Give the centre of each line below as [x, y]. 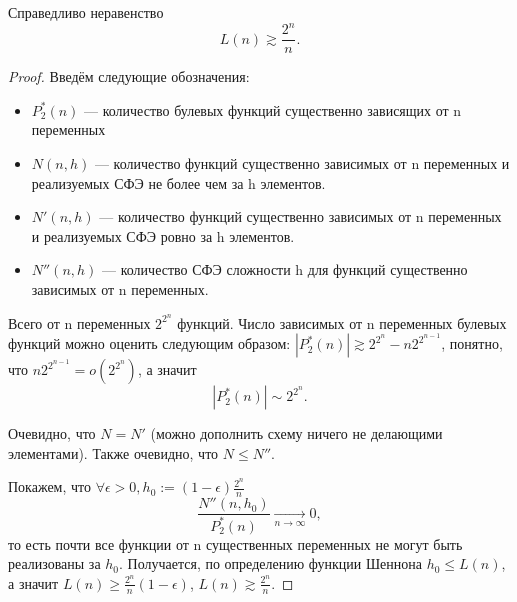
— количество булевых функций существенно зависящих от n [273, 109]
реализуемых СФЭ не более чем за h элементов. [178, 182]
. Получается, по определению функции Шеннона [270, 563]
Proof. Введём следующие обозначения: [129, 76]
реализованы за [54, 563]
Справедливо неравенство [86, 12]
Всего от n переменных [79, 322]
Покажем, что [50, 486]
